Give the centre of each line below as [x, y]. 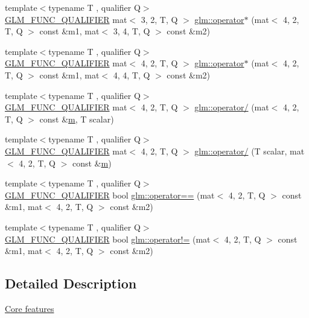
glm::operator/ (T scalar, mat [250, 151]
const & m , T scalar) [77, 119]
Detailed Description [71, 283]
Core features [30, 308]
